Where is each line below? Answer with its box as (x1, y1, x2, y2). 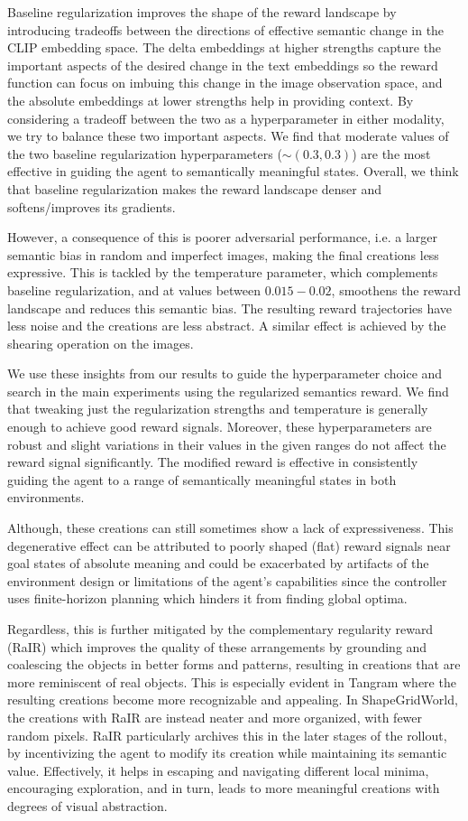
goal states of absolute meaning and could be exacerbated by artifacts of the (7, 554, 429, 573)
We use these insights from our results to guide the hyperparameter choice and (7, 364, 443, 383)
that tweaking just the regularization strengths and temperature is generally (7, 399, 428, 418)
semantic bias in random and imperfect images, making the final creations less (7, 245, 439, 264)
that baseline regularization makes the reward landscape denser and (7, 179, 382, 198)
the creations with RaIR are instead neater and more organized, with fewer (7, 707, 423, 726)
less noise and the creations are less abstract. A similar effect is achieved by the (7, 316, 446, 335)
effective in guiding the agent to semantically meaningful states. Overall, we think (7, 162, 459, 181)
